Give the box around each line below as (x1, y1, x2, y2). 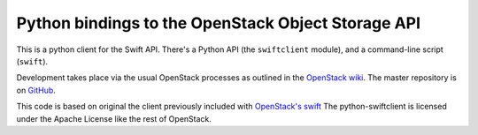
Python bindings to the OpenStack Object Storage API (16, 13, 420, 33)
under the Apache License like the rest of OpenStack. (16, 113, 212, 124)
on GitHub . (16, 85, 57, 95)
